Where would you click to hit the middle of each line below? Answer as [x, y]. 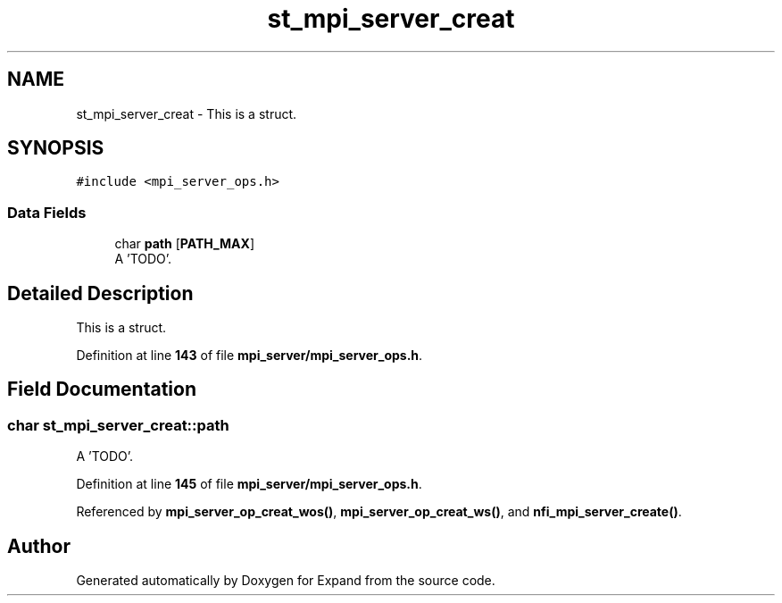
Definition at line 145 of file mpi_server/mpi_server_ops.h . [249, 484]
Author [39, 546]
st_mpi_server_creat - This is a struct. [187, 113]
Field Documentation [102, 389]
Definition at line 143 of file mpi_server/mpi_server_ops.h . [250, 356]
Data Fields [47, 212]
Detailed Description [100, 293]
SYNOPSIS [56, 148]
